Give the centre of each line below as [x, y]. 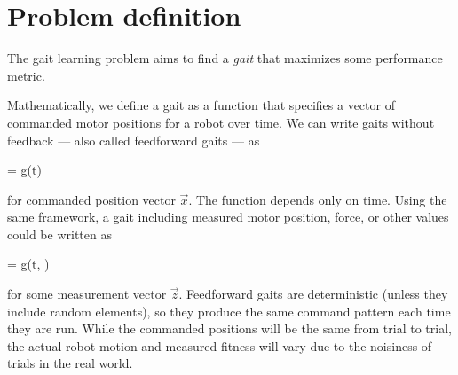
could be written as [59, 234]
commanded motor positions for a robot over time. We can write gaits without [221, 122]
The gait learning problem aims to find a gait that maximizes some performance [225, 58]
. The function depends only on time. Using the [318, 199]
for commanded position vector [91, 199]
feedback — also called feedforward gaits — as [134, 140]
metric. [26, 75]
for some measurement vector [87, 294]
